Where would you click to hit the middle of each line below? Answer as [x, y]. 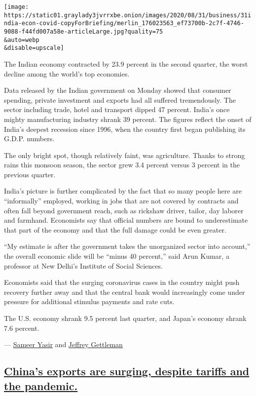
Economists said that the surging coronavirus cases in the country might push [122, 282]
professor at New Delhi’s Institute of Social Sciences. [83, 265]
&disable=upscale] [34, 48]
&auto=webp [22, 40]
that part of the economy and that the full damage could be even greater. [115, 229]
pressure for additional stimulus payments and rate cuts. [89, 301]
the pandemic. [41, 385]
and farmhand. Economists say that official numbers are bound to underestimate [126, 220]
